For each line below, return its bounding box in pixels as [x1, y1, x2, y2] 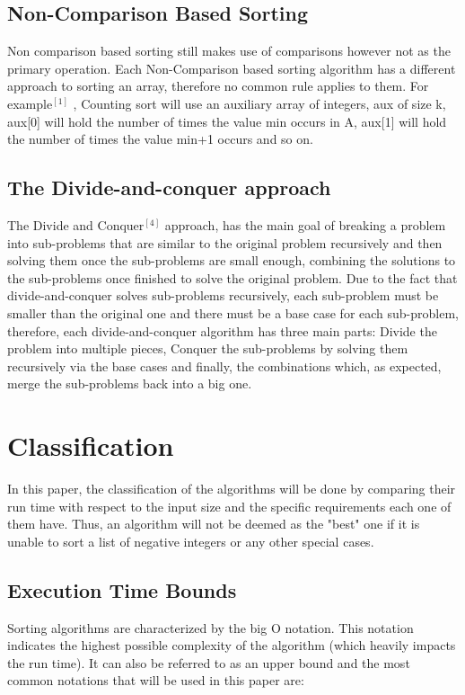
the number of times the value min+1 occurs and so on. [7, 129, 313, 148]
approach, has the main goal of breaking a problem [164, 215, 446, 234]
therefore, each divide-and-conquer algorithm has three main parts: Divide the [7, 321, 437, 340]
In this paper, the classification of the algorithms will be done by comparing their [7, 479, 456, 498]
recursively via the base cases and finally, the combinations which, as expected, [7, 356, 442, 375]
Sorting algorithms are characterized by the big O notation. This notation [7, 618, 414, 637]
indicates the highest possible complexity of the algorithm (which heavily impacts [7, 636, 456, 655]
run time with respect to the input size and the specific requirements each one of [7, 496, 452, 515]
